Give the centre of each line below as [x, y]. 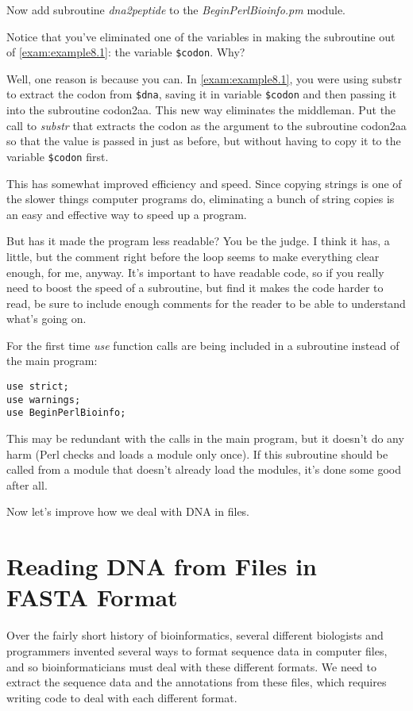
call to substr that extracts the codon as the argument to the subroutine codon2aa [206, 125]
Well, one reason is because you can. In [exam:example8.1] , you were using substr [204, 78]
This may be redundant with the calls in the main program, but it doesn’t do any [205, 438]
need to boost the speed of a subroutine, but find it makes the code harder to [195, 288]
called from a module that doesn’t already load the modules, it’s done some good [204, 469]
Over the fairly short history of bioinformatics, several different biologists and [195, 635]
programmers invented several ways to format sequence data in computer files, [197, 650]
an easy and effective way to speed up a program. [127, 214]
